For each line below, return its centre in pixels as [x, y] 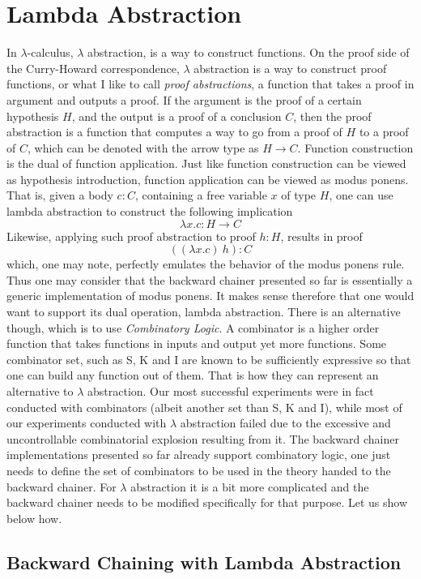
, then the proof [332, 116]
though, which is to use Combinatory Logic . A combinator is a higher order [193, 327]
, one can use [361, 195]
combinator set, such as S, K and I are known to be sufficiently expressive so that [209, 359]
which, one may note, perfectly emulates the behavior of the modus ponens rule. [206, 264]
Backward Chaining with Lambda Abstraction [204, 562]
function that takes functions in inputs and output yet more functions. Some [197, 343]
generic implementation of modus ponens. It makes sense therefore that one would [210, 296]
